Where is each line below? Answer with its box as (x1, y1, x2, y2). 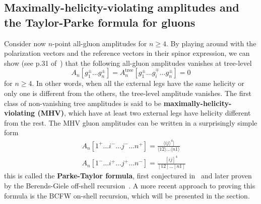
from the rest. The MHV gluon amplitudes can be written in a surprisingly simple (4, 117, 257, 128)
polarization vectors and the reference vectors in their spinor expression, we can (4, 48, 250, 58)
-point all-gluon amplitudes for (52, 38, 147, 48)
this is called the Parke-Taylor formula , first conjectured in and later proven (4, 170, 252, 181)
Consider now (4, 38, 46, 48)
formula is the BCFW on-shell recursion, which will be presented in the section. (4, 190, 250, 200)
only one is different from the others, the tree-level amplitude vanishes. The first (4, 87, 251, 98)
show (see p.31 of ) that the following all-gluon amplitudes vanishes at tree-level (4, 57, 252, 68)
